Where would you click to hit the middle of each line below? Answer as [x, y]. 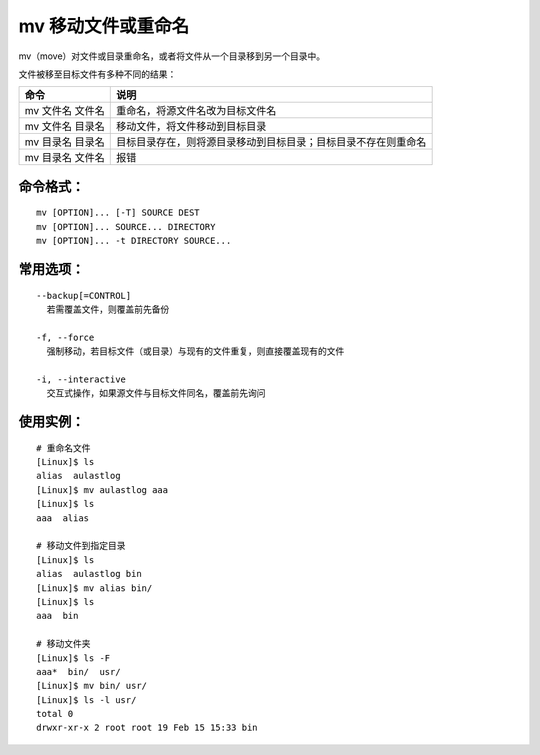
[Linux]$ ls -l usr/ [86, 699]
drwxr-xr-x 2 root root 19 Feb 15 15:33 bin [147, 728]
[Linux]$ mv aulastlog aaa [102, 489]
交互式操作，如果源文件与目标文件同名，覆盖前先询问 [156, 393]
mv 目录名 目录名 [64, 142]
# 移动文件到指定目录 [81, 546]
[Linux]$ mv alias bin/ [94, 588]
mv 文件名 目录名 [64, 127]
